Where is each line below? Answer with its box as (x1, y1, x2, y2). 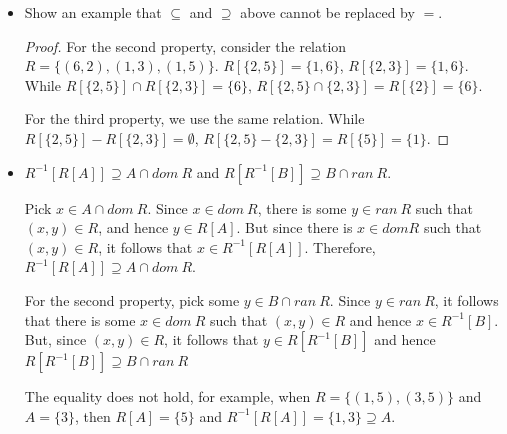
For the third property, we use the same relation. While (24, 108, 365, 129)
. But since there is (236, 217, 353, 238)
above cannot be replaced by (240, 2, 415, 22)
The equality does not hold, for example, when (24, 386, 311, 407)
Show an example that (24, 2, 162, 22)
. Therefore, (304, 236, 376, 257)
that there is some (24, 309, 136, 330)
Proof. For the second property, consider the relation (24, 35, 347, 56)
